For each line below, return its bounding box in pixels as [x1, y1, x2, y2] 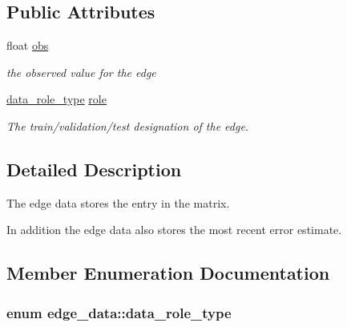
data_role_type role [6, 91, 107, 107]
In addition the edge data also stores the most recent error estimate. [6, 221, 342, 238]
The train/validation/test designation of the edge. [6, 117, 249, 134]
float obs [6, 37, 49, 54]
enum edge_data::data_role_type [6, 302, 232, 322]
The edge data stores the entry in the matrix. [6, 194, 230, 211]
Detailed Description [6, 156, 182, 181]
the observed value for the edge [6, 63, 156, 80]
